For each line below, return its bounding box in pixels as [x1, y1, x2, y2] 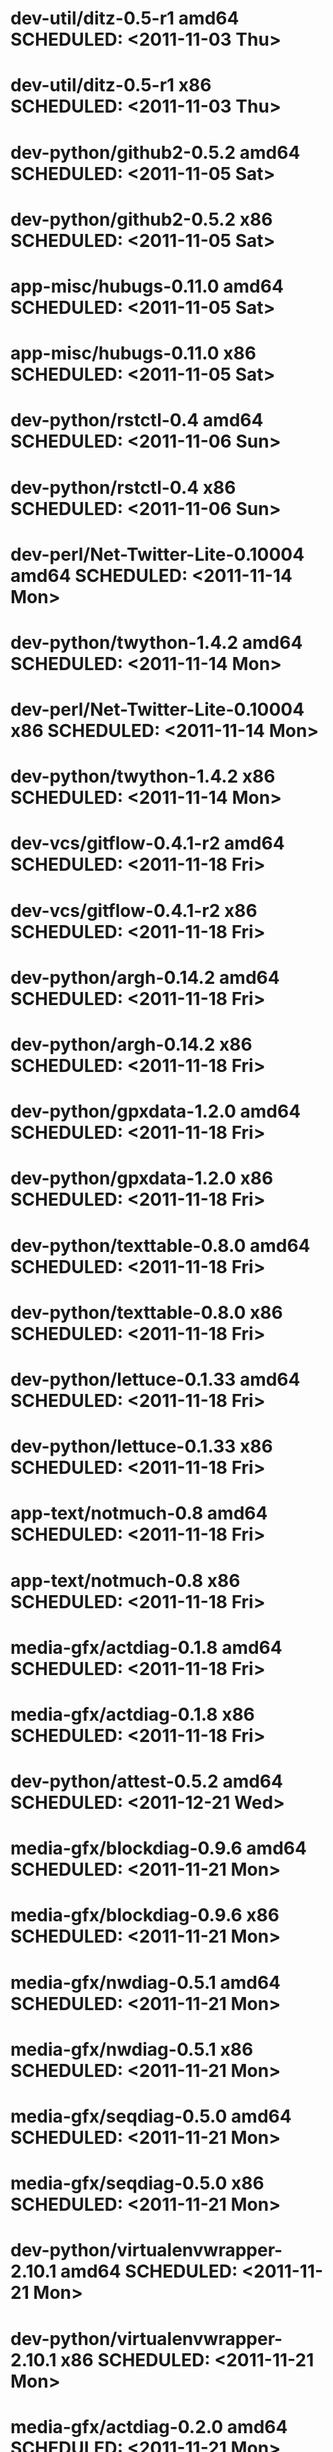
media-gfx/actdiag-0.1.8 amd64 [10, 1636, 283, 1659]
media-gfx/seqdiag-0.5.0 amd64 [10, 2105, 292, 2127]
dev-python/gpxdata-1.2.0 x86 [10, 1167, 274, 1190]
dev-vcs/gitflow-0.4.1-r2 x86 [10, 899, 258, 922]
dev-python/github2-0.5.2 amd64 [10, 141, 301, 164]
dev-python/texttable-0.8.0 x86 [10, 1301, 283, 1324]
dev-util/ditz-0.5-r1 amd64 [10, 7, 240, 30]
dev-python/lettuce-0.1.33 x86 [10, 1435, 273, 1458]
